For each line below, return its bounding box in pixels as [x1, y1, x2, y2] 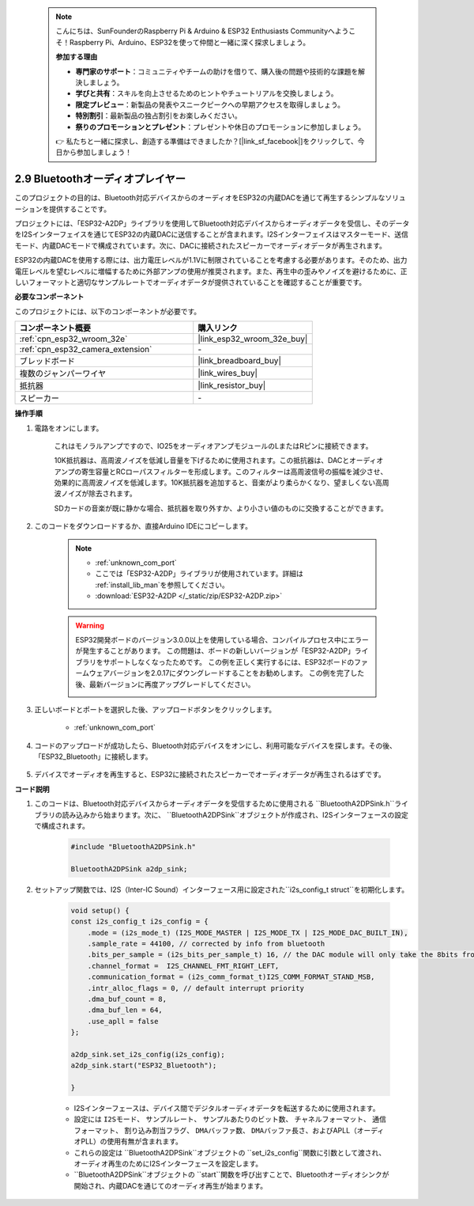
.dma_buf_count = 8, [87, 994, 167, 1003]
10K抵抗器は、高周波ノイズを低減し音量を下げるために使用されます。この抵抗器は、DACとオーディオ [54, 456, 384, 465]
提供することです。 [48, 204, 111, 214]
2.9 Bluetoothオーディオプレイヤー [14, 173, 186, 186]
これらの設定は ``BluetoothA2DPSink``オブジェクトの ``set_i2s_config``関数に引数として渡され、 [73, 1147, 386, 1157]
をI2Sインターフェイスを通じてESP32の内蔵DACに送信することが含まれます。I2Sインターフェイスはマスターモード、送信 [14, 229, 408, 239]
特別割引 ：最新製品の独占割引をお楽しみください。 [75, 111, 242, 120]
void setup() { [70, 906, 130, 915]
